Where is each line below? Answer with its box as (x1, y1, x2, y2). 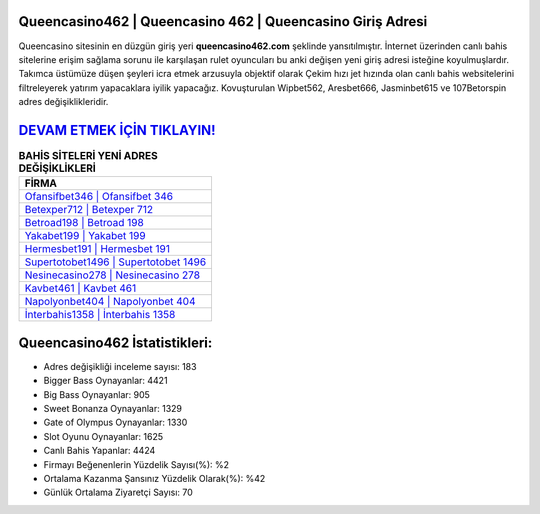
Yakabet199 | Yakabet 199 (24, 229, 146, 243)
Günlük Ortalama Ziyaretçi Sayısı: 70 (43, 486, 194, 499)
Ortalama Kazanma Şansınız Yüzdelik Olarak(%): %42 (43, 473, 266, 484)
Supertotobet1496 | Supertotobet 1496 (24, 255, 207, 269)
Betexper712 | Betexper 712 (24, 203, 154, 217)
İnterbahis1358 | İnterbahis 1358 (24, 308, 176, 322)
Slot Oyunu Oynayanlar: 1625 (43, 430, 164, 442)
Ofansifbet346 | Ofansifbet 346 (24, 190, 174, 204)
